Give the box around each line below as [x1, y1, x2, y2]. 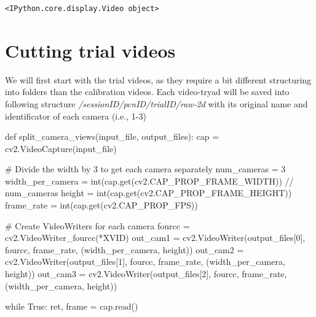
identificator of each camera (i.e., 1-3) [5, 109, 146, 122]
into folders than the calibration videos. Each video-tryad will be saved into [5, 85, 290, 98]
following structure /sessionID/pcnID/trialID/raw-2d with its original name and [5, 97, 308, 110]
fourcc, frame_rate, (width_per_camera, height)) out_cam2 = [5, 243, 244, 256]
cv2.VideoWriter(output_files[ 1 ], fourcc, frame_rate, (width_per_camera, [5, 255, 285, 268]
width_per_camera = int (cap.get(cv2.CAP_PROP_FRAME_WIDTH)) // [5, 174, 294, 187]
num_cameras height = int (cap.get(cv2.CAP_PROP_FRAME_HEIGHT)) [5, 186, 292, 199]
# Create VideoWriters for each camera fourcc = [5, 219, 190, 232]
